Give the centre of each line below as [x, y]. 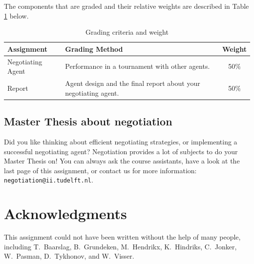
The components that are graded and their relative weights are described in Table [127, 6]
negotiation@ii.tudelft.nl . [49, 180]
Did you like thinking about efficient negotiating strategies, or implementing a [121, 141]
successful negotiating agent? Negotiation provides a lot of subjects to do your [121, 151]
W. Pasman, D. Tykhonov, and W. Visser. [69, 256]
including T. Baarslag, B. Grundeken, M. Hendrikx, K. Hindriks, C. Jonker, [120, 246]
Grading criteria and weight [127, 32]
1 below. [16, 15]
